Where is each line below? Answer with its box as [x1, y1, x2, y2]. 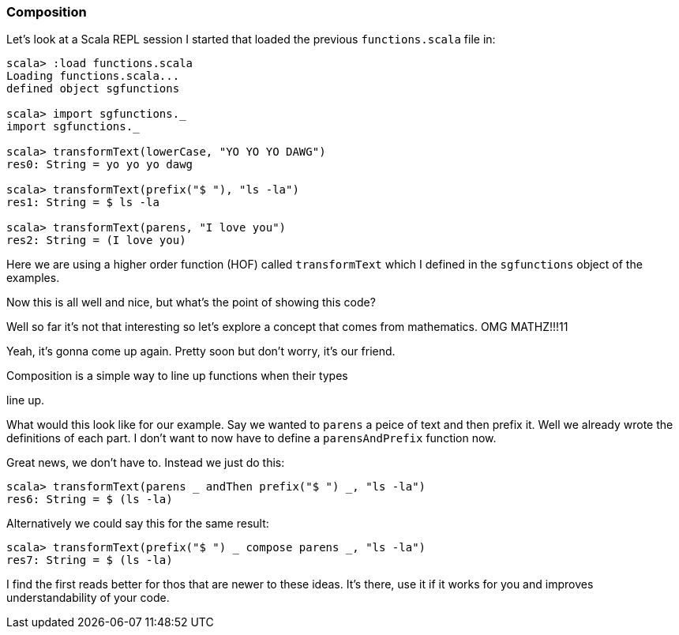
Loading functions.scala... [6, 70, 180, 83]
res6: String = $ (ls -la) [6, 493, 173, 506]
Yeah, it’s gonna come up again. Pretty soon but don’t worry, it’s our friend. [6, 344, 396, 359]
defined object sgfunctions [6, 82, 180, 96]
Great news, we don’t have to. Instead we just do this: [6, 456, 285, 470]
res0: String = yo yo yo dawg [6, 158, 193, 171]
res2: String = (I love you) [6, 234, 186, 247]
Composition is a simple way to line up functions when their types [6, 369, 348, 383]
